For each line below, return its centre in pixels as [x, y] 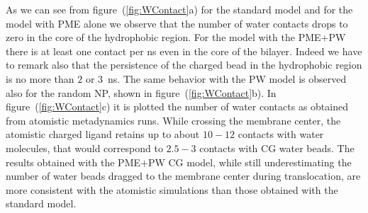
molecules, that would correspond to [84, 148]
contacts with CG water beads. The [277, 148]
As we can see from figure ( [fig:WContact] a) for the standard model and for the [179, 9]
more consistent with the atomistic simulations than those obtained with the [172, 189]
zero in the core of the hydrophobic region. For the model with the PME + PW [176, 37]
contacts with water [281, 134]
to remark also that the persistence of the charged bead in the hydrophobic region [184, 65]
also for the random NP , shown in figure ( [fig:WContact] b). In [141, 92]
